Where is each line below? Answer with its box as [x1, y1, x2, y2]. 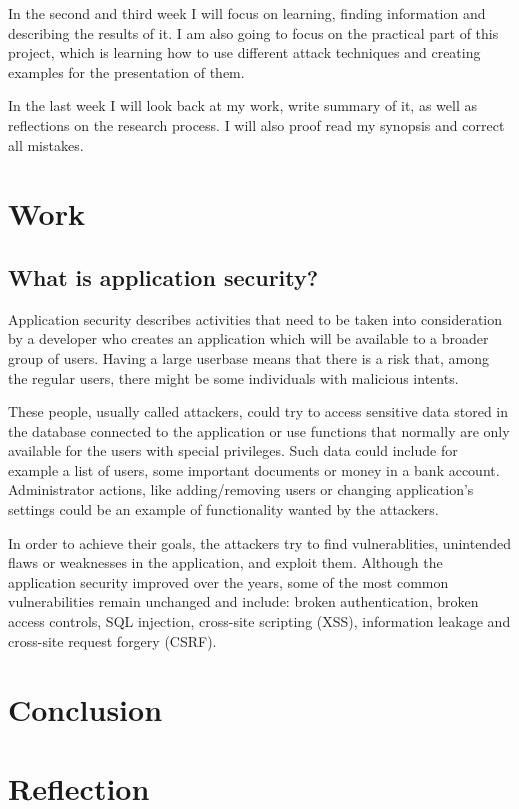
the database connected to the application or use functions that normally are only [8, 420, 510, 441]
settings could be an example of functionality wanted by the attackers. [8, 499, 439, 520]
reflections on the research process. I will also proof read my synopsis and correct [8, 114, 505, 135]
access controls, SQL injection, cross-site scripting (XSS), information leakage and [8, 611, 511, 632]
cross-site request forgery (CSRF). [8, 630, 217, 651]
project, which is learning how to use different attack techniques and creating [8, 42, 481, 63]
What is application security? [8, 261, 319, 292]
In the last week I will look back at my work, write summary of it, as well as [8, 95, 477, 116]
